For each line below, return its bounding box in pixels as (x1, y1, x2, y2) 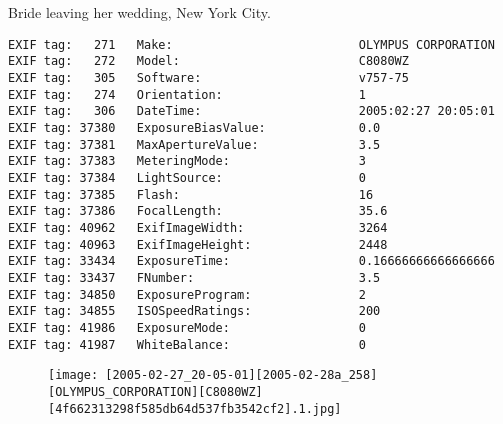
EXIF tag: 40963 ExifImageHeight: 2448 (8, 237, 388, 252)
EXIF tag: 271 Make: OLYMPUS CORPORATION (8, 37, 495, 52)
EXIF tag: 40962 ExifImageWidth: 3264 (8, 221, 388, 235)
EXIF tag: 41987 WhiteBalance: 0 (8, 337, 366, 352)
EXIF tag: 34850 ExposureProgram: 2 (8, 287, 366, 302)
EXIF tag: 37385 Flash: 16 (8, 187, 374, 202)
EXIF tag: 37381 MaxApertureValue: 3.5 (8, 137, 381, 152)
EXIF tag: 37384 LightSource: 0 (8, 171, 366, 186)
